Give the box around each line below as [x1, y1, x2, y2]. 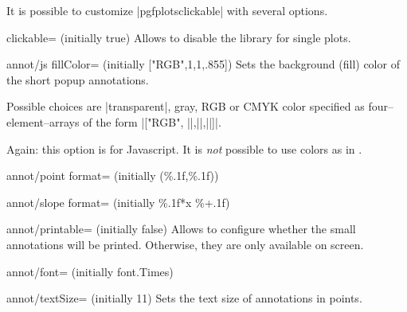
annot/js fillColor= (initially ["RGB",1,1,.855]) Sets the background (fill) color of [6, 56, 400, 72]
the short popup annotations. [6, 71, 149, 88]
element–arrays [6, 113, 80, 130]
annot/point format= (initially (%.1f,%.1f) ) [6, 167, 219, 184]
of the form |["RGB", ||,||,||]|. [83, 113, 221, 130]
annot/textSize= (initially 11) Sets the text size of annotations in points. [6, 290, 362, 306]
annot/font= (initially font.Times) [6, 263, 174, 279]
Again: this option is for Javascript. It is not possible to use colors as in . [6, 140, 362, 157]
